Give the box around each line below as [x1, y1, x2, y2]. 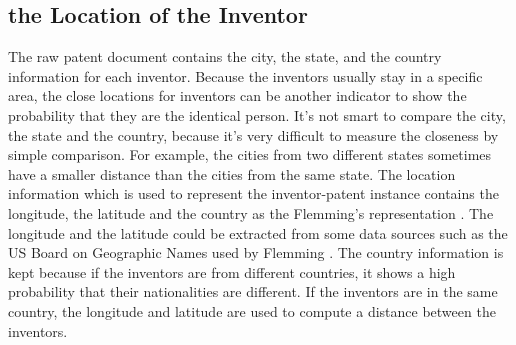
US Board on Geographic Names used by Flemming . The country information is [8, 242, 504, 263]
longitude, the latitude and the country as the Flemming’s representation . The [8, 202, 494, 223]
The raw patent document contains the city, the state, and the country [8, 46, 442, 67]
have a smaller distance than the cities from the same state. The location [8, 163, 456, 184]
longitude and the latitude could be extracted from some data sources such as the [8, 222, 508, 243]
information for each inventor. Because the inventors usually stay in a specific [8, 65, 483, 86]
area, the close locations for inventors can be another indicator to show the [8, 85, 467, 106]
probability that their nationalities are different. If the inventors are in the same [8, 281, 498, 302]
